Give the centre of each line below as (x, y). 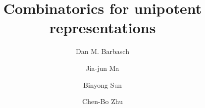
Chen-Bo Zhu (102, 101)
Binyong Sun (102, 84)
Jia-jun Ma (102, 68)
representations (102, 27)
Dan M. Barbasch (102, 51)
